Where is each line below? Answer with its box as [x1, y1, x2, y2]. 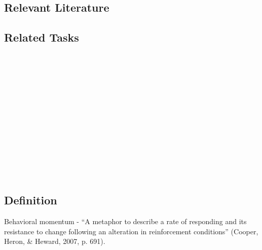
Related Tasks [4, 29, 79, 45]
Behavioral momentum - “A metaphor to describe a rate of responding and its [4, 216, 247, 227]
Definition [4, 192, 57, 208]
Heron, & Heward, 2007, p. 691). [4, 236, 105, 246]
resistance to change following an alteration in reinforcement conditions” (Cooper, [4, 226, 258, 236]
